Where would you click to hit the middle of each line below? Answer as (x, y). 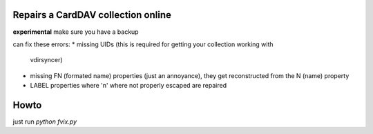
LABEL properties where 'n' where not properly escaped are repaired (128, 86)
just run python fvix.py (45, 122)
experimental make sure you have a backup (76, 32)
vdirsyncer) (46, 60)
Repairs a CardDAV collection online (92, 15)
